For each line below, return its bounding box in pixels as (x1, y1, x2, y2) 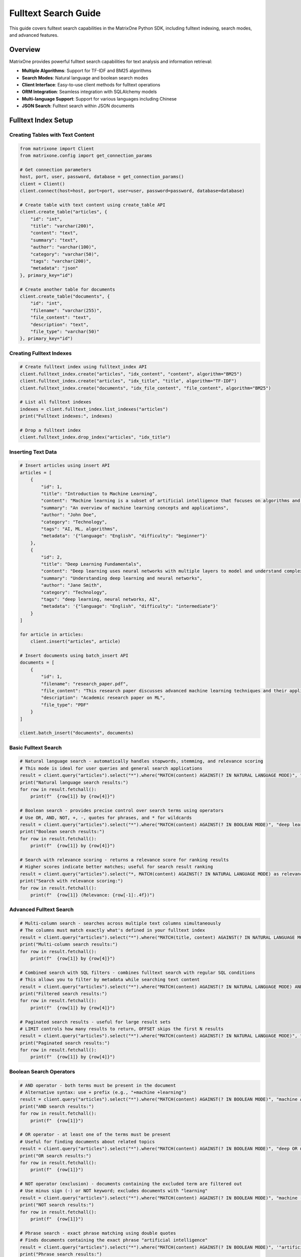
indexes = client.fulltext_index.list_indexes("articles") (20, 406, 168, 412)
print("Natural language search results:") (20, 779, 129, 785)
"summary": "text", (30, 237, 79, 243)
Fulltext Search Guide (9, 8, 101, 19)
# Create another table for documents (20, 287, 115, 292)
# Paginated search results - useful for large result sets (20, 1019, 171, 1025)
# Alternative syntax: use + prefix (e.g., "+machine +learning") (20, 1089, 187, 1095)
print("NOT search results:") (20, 1202, 94, 1208)
